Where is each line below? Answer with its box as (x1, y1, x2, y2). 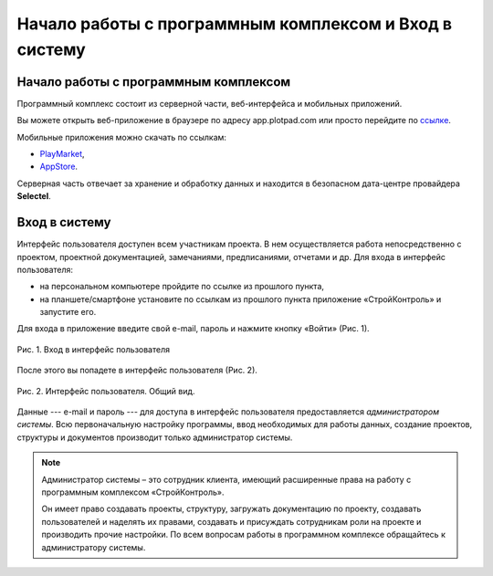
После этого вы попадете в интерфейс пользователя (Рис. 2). (16, 365, 257, 376)
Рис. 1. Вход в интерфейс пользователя (16, 343, 171, 355)
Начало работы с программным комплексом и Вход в (16, 14, 452, 34)
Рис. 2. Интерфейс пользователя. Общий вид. (16, 385, 195, 396)
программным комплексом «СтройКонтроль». (41, 487, 225, 497)
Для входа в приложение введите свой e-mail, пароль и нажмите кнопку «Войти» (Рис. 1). (16, 323, 370, 334)
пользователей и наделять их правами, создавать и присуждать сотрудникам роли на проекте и (41, 516, 422, 527)
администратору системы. (41, 541, 146, 552)
